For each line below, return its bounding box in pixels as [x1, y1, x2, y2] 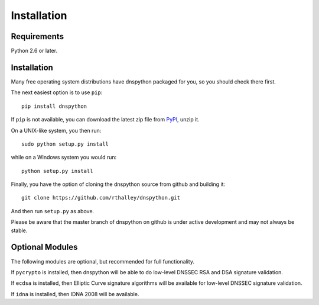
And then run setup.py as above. [11, 207, 95, 214]
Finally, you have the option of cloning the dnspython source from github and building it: [11, 181, 226, 188]
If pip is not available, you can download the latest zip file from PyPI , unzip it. [11, 116, 200, 123]
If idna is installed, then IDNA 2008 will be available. [11, 290, 139, 297]
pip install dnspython [21, 102, 87, 110]
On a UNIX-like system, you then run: [11, 127, 102, 134]
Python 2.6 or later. [11, 47, 58, 54]
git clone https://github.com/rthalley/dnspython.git [21, 194, 180, 201]
